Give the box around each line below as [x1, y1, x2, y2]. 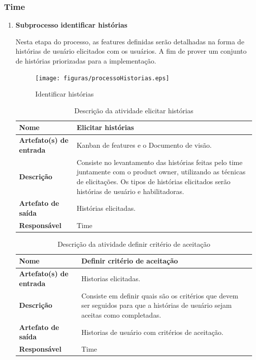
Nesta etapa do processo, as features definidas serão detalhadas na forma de [15, 36, 245, 46]
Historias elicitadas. [81, 273, 140, 284]
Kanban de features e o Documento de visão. [76, 140, 212, 150]
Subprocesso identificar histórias [15, 20, 128, 30]
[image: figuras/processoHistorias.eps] [35, 74, 169, 82]
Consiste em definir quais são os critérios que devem [81, 290, 238, 300]
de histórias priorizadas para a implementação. [15, 56, 157, 65]
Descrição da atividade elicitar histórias [74, 105, 193, 115]
